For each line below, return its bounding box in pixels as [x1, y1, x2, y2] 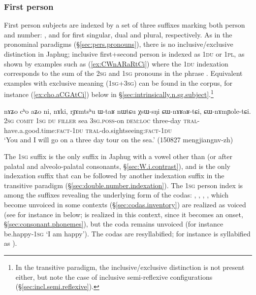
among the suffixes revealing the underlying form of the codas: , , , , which [4, 190, 229, 200]
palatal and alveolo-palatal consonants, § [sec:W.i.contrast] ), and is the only [4, 161, 230, 171]
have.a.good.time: [4, 125, 57, 135]
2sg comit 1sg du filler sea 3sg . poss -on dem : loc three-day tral [4, 115, 197, 126]
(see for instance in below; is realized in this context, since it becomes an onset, [4, 209, 243, 219]
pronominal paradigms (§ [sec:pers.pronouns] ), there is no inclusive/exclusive [4, 39, 233, 49]
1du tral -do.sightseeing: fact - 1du [72, 125, 172, 135]
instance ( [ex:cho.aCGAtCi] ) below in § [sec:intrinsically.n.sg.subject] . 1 [4, 88, 214, 99]
